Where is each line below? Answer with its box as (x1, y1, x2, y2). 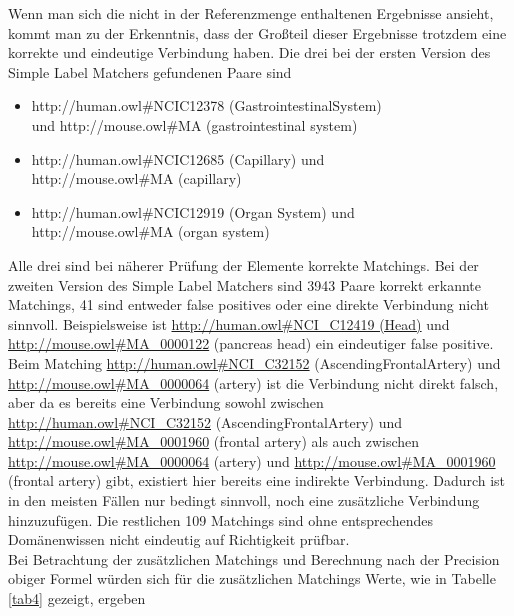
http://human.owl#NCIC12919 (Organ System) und (31, 201, 355, 222)
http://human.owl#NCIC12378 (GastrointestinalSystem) (31, 95, 382, 116)
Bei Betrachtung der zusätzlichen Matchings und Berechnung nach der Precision (8, 548, 500, 569)
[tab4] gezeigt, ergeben (8, 588, 146, 609)
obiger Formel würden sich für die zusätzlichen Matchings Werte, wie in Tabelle (8, 568, 496, 589)
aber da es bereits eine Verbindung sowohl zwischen (8, 392, 324, 413)
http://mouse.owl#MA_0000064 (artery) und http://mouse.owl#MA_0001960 (8, 450, 496, 471)
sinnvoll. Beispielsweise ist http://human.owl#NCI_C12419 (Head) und (8, 313, 450, 334)
